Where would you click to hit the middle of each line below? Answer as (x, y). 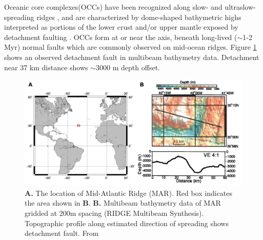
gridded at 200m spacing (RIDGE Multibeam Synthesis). (114, 213)
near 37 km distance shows (46, 67)
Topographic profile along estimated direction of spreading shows (127, 223)
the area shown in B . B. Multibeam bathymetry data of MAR (123, 203)
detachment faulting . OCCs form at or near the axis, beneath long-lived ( (121, 37)
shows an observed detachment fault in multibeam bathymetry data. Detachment (132, 57)
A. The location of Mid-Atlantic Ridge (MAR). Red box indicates (129, 193)
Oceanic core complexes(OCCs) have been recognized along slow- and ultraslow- (130, 7)
